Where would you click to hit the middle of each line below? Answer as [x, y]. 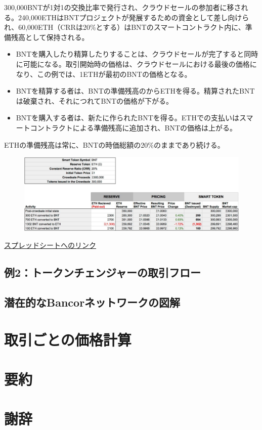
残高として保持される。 [50, 37]
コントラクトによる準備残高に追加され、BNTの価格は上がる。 [134, 127]
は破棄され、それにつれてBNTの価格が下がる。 [95, 100]
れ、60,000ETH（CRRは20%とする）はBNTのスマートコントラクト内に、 [125, 27]
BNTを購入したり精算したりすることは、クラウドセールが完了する [126, 54]
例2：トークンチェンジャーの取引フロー [103, 272]
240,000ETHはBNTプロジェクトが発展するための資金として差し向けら [134, 17]
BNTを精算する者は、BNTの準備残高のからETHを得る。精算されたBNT [135, 91]
